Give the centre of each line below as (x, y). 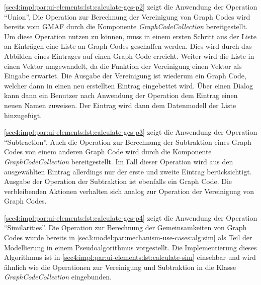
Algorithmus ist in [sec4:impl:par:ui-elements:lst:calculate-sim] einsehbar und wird (130, 257)
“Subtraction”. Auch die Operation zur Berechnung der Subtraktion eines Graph (128, 141)
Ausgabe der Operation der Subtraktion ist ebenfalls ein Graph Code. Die (118, 181)
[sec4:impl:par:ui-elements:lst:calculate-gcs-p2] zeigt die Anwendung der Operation (131, 7)
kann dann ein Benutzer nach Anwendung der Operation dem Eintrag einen (121, 95)
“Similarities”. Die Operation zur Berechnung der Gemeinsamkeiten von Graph (125, 227)
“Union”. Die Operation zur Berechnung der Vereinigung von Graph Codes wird (127, 16)
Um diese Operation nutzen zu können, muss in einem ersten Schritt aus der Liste (130, 36)
